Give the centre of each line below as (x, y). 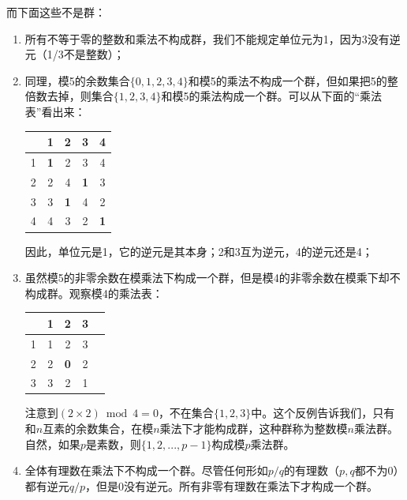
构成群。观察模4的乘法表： (94, 293)
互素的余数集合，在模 (98, 429)
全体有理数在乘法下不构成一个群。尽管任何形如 (146, 470)
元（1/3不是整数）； (75, 54)
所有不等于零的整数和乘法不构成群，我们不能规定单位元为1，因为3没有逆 (213, 38)
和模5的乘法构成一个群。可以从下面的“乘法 (272, 96)
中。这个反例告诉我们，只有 (323, 413)
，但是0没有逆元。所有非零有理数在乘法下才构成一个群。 (232, 485)
